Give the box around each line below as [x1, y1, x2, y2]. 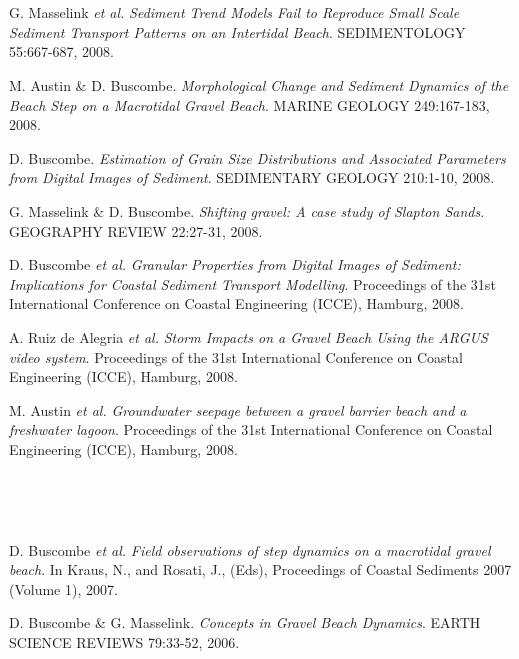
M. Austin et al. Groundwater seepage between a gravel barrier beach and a [9, 399, 467, 420]
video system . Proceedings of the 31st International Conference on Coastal [9, 346, 463, 367]
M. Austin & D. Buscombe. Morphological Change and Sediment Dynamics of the [9, 74, 509, 95]
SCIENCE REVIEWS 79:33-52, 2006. [9, 632, 240, 653]
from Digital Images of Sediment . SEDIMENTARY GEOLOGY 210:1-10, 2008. [9, 167, 495, 188]
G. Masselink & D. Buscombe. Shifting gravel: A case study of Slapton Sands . [9, 200, 485, 221]
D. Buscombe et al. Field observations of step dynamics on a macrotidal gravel [9, 539, 491, 560]
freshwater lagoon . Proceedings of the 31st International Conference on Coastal [9, 419, 493, 440]
